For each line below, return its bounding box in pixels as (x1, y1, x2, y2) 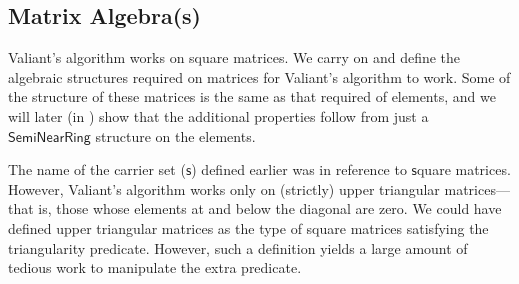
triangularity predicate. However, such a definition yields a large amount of (8, 237, 468, 258)
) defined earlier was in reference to (191, 159, 407, 180)
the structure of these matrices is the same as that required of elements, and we (8, 86, 496, 107)
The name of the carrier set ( (8, 159, 186, 180)
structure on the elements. (95, 125, 256, 146)
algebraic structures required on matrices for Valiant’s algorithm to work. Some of (8, 66, 511, 87)
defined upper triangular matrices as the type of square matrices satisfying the (8, 217, 489, 238)
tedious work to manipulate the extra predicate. (8, 257, 302, 278)
